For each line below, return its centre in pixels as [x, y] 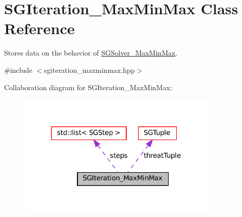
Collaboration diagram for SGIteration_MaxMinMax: [88, 87]
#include [18, 70]
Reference [39, 28]
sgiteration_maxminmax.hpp [89, 70]
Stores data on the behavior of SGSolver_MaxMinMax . [91, 53]
